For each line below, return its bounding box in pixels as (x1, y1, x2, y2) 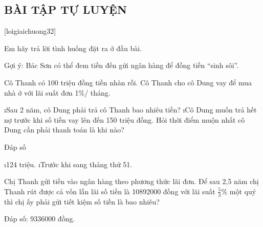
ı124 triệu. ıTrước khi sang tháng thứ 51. (4, 158, 133, 169)
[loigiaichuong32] (4, 26, 56, 36)
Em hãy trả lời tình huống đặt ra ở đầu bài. (4, 42, 142, 53)
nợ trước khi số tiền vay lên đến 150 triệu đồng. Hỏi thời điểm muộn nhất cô (4, 114, 245, 125)
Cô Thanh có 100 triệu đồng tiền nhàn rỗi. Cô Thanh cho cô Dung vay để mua (4, 77, 252, 87)
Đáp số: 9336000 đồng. (4, 213, 75, 224)
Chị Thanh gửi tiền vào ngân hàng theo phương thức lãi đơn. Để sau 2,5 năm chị (4, 176, 259, 187)
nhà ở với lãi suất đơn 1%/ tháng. (4, 87, 111, 98)
